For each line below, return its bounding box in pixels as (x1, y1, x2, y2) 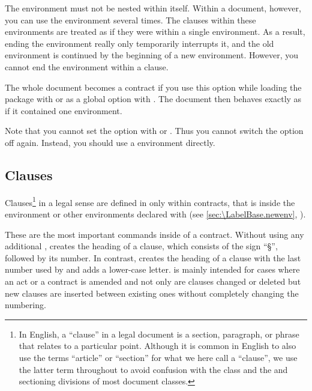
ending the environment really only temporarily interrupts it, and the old (5, 37, 274, 49)
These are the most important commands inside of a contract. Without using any (5, 228, 304, 240)
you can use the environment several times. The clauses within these (5, 13, 256, 26)
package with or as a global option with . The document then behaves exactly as (5, 92, 302, 105)
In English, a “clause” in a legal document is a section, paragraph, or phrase (19, 327, 299, 340)
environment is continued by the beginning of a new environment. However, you (5, 49, 299, 61)
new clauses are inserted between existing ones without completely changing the (5, 286, 299, 299)
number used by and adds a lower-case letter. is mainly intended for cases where (5, 263, 300, 276)
